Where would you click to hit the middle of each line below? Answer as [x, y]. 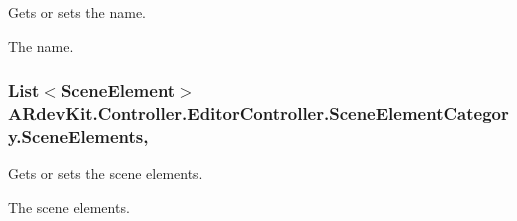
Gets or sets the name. [77, 12]
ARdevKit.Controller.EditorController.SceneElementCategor [258, 113]
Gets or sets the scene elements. [105, 173]
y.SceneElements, [78, 135]
